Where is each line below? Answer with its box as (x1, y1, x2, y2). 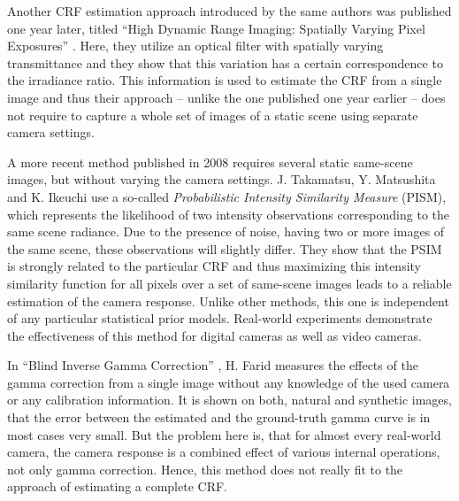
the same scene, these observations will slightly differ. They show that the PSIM (7, 239, 442, 258)
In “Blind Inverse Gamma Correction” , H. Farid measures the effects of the (7, 356, 418, 374)
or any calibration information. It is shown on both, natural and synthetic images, (7, 390, 452, 409)
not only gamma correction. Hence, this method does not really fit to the (7, 459, 403, 478)
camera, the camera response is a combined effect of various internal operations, (7, 443, 440, 461)
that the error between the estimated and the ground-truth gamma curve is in (7, 408, 431, 427)
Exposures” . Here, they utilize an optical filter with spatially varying (7, 36, 384, 55)
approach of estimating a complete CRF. (7, 477, 227, 496)
